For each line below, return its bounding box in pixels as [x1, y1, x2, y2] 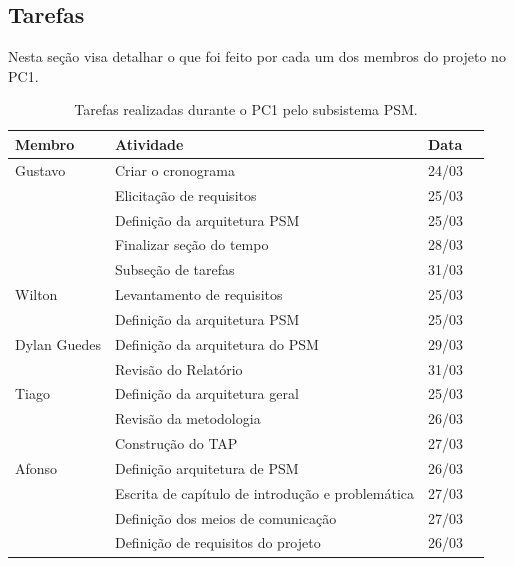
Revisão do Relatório [114, 358, 243, 379]
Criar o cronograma [114, 159, 235, 180]
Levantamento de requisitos [114, 284, 283, 305]
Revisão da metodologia [114, 408, 261, 429]
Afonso [15, 457, 58, 478]
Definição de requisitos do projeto [114, 532, 321, 553]
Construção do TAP [114, 433, 238, 454]
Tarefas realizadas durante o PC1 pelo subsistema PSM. [74, 99, 418, 120]
